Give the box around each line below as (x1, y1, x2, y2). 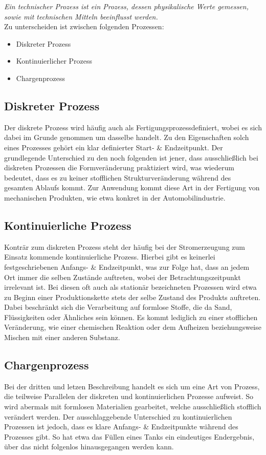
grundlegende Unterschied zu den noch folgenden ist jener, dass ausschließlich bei (4, 152, 258, 163)
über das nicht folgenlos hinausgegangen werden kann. (4, 441, 174, 452)
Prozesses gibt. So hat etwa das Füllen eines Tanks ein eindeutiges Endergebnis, (4, 431, 255, 442)
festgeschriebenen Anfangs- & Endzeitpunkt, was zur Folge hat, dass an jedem (4, 261, 250, 272)
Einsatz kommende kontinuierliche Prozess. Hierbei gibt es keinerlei (4, 251, 215, 262)
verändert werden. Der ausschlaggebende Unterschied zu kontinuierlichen (4, 411, 232, 422)
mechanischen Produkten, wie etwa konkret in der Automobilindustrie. (4, 192, 226, 203)
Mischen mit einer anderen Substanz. (4, 332, 120, 343)
